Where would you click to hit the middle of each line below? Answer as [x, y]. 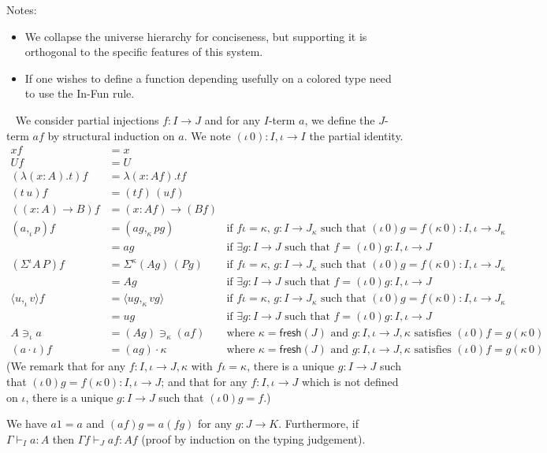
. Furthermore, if [319, 423]
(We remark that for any [66, 366]
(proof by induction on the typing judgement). [253, 438]
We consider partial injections [87, 119]
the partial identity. [356, 135]
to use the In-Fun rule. [80, 93]
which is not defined [350, 381]
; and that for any [204, 381]
